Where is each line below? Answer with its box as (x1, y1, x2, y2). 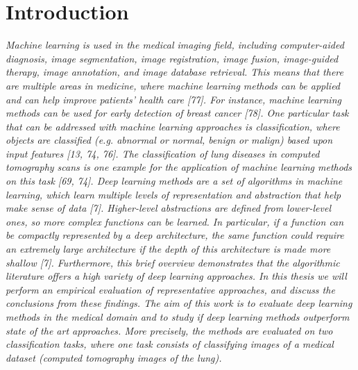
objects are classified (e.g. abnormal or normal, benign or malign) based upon (6, 133, 333, 147)
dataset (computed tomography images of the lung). (6, 350, 222, 364)
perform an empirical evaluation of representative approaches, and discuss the (6, 282, 335, 296)
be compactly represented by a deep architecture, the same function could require (6, 228, 344, 242)
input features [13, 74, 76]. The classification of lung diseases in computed (6, 146, 320, 160)
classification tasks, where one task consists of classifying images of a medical (6, 337, 334, 351)
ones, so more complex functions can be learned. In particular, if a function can (6, 214, 344, 228)
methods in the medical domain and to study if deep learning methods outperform (6, 310, 350, 323)
